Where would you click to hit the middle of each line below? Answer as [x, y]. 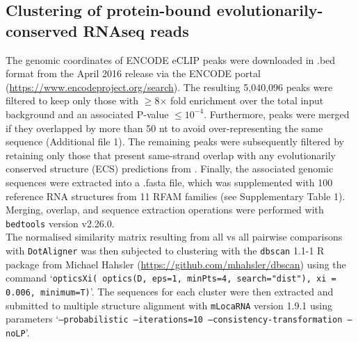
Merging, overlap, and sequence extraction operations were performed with [165, 210]
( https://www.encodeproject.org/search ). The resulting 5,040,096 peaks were [169, 87]
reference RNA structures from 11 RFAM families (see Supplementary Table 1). [176, 196]
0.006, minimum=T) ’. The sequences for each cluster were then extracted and [170, 291]
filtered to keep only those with [72, 100]
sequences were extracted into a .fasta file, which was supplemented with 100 [169, 182]
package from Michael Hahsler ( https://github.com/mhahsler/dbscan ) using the [176, 264]
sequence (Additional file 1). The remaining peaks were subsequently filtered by [175, 141]
